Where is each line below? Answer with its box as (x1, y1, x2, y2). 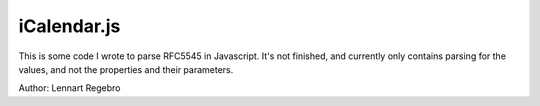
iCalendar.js (18, 15, 121, 37)
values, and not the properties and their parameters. (18, 63, 234, 75)
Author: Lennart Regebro (18, 82, 121, 94)
